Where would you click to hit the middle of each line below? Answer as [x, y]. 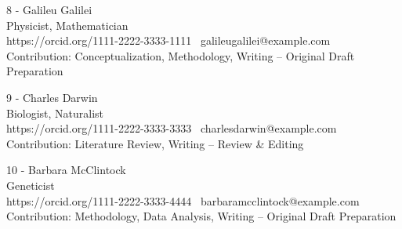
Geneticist [31, 185]
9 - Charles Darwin [52, 97]
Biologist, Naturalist [55, 113]
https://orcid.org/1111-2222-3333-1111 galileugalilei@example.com [168, 40]
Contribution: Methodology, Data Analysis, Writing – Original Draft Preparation [201, 216]
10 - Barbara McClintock [66, 170]
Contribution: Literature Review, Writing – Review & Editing [155, 143]
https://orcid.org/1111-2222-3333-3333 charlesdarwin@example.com [172, 128]
